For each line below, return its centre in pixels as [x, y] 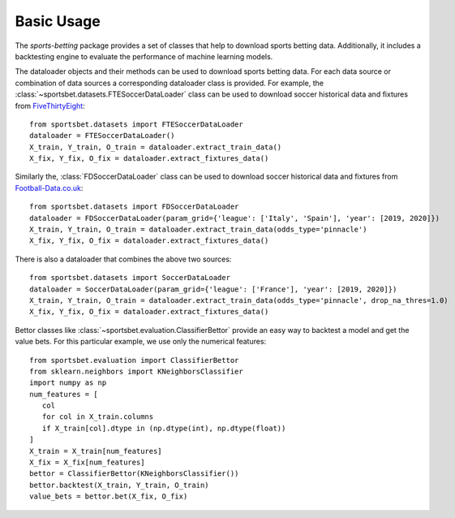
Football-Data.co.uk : [49, 188]
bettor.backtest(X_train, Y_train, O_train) [120, 485]
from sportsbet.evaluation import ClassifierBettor [134, 360]
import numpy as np [68, 383]
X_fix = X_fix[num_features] [87, 462]
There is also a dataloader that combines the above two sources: [123, 259]
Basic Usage [58, 21]
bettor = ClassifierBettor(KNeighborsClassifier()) [134, 474]
